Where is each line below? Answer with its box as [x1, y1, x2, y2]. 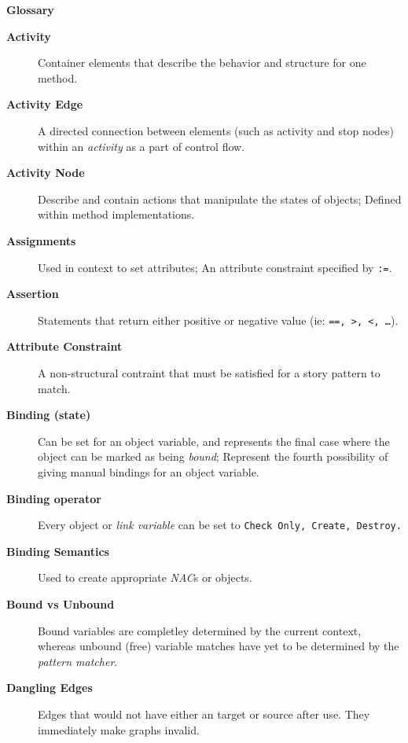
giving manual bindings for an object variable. [38, 464, 259, 480]
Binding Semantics [6, 543, 109, 559]
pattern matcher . [38, 653, 118, 669]
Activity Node [6, 164, 85, 181]
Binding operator [6, 490, 101, 506]
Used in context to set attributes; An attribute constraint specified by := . [38, 259, 392, 275]
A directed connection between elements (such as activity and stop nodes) [38, 122, 395, 138]
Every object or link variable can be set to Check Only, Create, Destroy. [38, 517, 402, 533]
